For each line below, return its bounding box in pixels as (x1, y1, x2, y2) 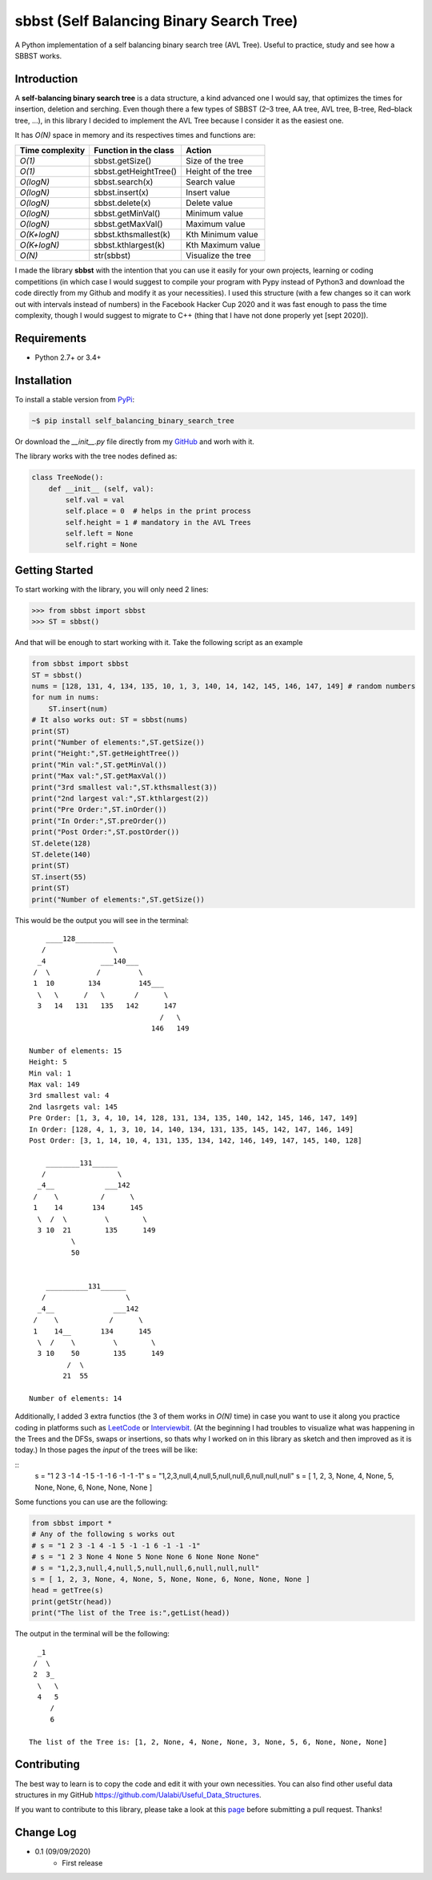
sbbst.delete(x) (94, 197, 151, 208)
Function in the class (94, 145, 175, 156)
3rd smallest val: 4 (29, 1091, 110, 1100)
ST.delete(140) (31, 849, 91, 859)
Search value (185, 176, 235, 188)
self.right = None (65, 540, 138, 549)
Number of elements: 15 (29, 1046, 122, 1055)
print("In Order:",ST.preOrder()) (31, 816, 167, 825)
